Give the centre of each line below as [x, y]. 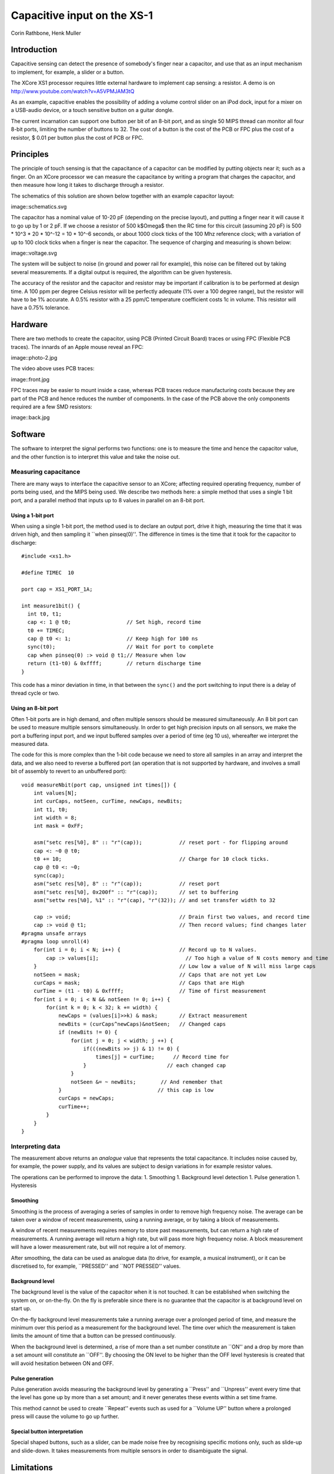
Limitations [32, 1467]
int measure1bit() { [51, 606]
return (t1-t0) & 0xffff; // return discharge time [114, 664]
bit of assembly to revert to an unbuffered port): [69, 771]
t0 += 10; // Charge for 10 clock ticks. [151, 859]
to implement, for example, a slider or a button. [68, 72]
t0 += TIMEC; [46, 630]
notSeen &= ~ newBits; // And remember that [147, 1082]
